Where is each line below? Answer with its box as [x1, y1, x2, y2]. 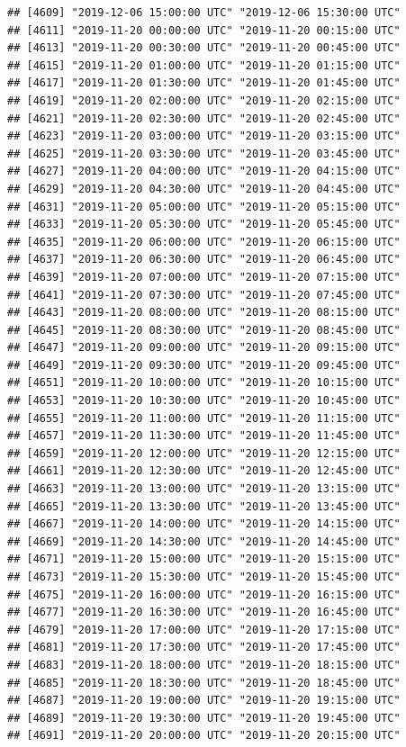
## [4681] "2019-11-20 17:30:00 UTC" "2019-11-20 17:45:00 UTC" [7, 641, 401, 654]
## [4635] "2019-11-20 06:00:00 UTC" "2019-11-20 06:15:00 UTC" [7, 235, 401, 248]
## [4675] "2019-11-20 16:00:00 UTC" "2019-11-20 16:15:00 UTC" [7, 588, 401, 601]
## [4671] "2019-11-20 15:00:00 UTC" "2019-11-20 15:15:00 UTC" [7, 553, 401, 566]
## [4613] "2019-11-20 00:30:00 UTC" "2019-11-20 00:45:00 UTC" [7, 41, 401, 55]
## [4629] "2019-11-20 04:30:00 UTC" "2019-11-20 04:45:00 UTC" [7, 182, 401, 195]
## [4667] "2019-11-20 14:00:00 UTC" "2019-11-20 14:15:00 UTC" [7, 517, 401, 531]
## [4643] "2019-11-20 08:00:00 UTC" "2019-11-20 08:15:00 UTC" [7, 306, 401, 319]
